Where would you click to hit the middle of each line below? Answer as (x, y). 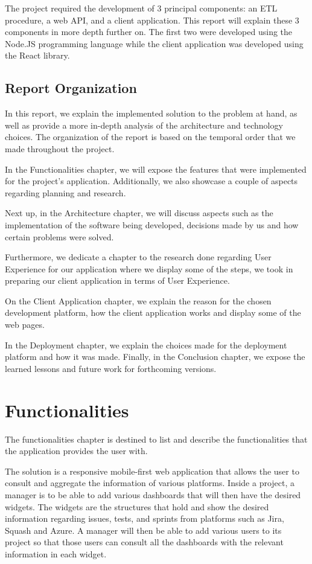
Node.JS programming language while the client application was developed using (154, 43)
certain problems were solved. (59, 236)
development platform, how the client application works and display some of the (153, 312)
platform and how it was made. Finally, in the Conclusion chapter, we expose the (155, 357)
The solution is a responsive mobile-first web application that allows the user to (152, 471)
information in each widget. (56, 553)
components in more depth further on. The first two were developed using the (149, 32)
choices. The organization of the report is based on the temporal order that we (150, 137)
